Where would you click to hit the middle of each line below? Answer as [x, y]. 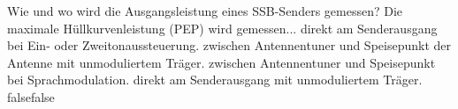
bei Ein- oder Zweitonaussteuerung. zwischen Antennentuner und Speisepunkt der [229, 45]
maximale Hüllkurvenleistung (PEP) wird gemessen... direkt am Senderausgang [222, 28]
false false [31, 96]
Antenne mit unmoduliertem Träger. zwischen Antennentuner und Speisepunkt [221, 62]
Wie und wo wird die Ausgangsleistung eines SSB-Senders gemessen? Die [205, 11]
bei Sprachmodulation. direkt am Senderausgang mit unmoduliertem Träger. [215, 80]
